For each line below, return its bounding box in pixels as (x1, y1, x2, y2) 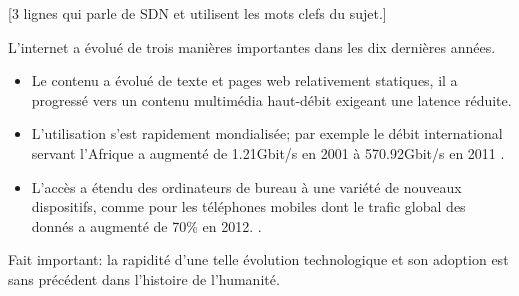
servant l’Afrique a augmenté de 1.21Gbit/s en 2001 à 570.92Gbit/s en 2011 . (31, 142, 505, 163)
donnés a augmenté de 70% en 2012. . (31, 215, 262, 236)
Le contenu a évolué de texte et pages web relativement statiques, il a (31, 70, 458, 91)
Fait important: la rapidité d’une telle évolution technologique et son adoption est (8, 249, 509, 270)
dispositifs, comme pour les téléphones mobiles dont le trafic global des (31, 196, 466, 217)
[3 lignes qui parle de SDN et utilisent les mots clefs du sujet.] (8, 3, 387, 23)
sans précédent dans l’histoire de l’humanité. (8, 268, 280, 289)
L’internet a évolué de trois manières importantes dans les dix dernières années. (8, 36, 496, 57)
